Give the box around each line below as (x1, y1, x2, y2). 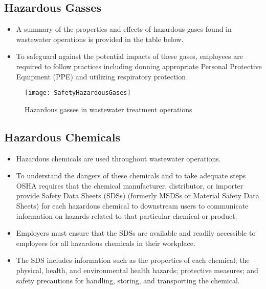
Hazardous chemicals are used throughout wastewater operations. (16, 153, 221, 163)
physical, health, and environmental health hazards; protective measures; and (16, 264, 258, 275)
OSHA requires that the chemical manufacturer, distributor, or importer (16, 180, 243, 191)
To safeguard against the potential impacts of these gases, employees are (16, 51, 243, 61)
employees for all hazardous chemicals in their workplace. (16, 237, 195, 248)
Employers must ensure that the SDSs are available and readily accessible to (16, 228, 256, 238)
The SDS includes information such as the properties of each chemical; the (16, 255, 250, 265)
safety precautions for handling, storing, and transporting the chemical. (16, 275, 240, 285)
